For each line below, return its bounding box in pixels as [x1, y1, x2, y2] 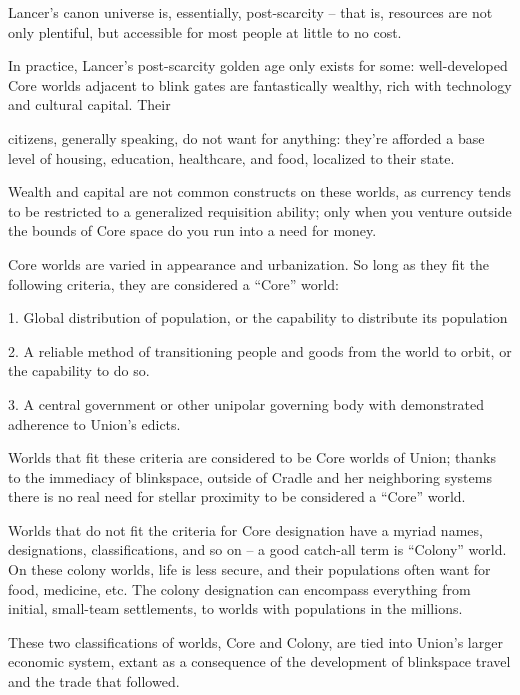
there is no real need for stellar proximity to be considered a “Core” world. [8, 486, 466, 507]
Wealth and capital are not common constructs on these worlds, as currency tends [8, 181, 512, 202]
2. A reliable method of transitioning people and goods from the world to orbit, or [8, 340, 512, 361]
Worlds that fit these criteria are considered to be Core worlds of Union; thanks [8, 447, 496, 468]
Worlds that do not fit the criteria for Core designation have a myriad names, [8, 519, 483, 540]
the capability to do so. [8, 360, 150, 381]
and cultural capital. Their [8, 94, 171, 115]
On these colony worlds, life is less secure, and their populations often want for [8, 559, 491, 580]
